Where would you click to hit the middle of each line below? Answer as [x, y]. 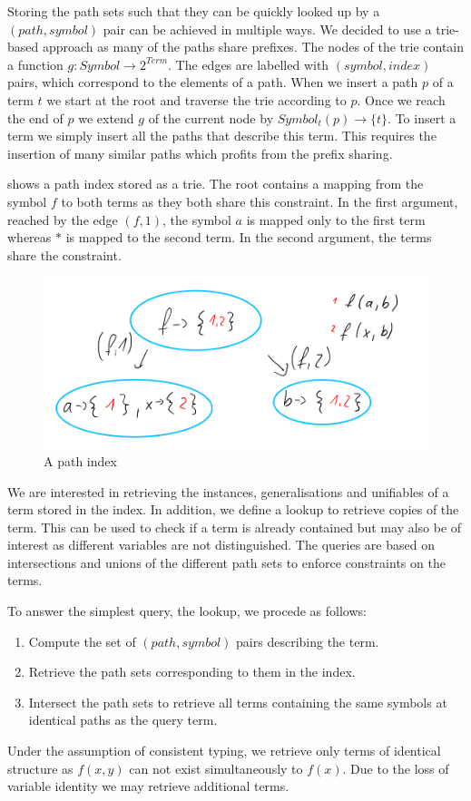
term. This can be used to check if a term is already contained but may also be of [235, 527]
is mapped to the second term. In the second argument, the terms [249, 237]
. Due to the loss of [396, 768]
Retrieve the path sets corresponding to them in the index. [192, 672]
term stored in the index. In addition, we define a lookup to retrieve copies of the [233, 509]
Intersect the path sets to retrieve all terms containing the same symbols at [238, 702]
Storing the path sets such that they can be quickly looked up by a [194, 11]
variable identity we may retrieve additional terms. [148, 786]
